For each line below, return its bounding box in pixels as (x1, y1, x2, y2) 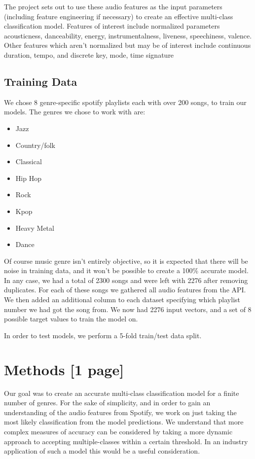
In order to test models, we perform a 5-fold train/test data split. (4, 330, 202, 340)
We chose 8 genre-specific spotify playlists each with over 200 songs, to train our (4, 97, 247, 107)
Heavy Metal (15, 222, 54, 233)
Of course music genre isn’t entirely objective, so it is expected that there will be (4, 255, 248, 266)
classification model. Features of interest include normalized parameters (4, 21, 220, 31)
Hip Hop (15, 173, 41, 183)
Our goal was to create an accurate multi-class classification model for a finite (4, 388, 239, 398)
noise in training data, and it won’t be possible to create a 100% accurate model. (4, 265, 249, 276)
